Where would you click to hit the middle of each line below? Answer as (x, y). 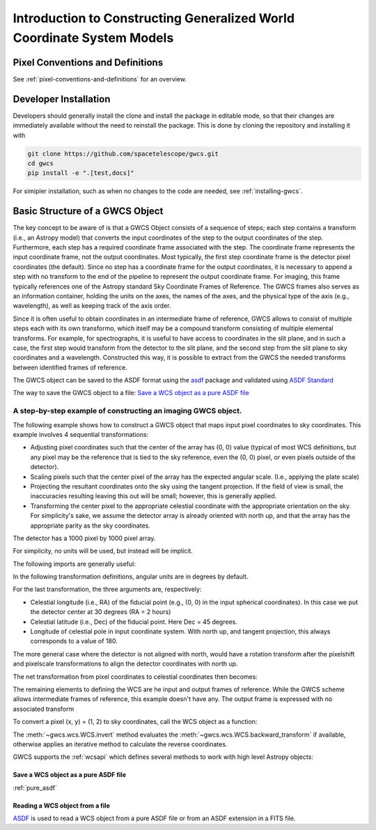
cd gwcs (40, 163)
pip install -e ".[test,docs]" (81, 173)
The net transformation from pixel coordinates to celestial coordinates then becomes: (135, 677)
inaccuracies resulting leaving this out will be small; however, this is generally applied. (154, 496)
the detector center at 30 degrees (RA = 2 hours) (101, 612)
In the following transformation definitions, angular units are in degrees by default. (131, 577)
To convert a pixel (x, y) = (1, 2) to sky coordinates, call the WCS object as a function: (135, 722)
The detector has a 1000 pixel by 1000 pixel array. (84, 538)
